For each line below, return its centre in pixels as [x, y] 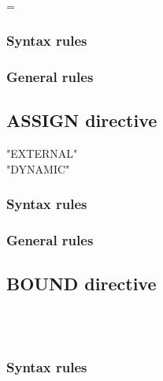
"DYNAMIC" [38, 168]
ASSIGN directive [82, 120]
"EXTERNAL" [42, 153]
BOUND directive [81, 284]
